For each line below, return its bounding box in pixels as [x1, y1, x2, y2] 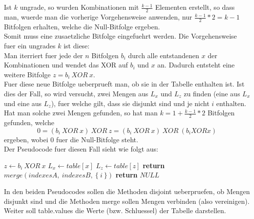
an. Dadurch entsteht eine [157, 60, 235, 70]
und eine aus [4, 98, 42, 108]
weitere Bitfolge [4, 69, 51, 79]
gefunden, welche [4, 117, 55, 128]
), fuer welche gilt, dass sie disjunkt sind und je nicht [51, 98, 210, 108]
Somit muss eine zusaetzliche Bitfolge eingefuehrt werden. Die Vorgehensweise [4, 31, 237, 41]
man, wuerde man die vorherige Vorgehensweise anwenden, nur [4, 12, 192, 22]
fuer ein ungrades [4, 41, 56, 51]
